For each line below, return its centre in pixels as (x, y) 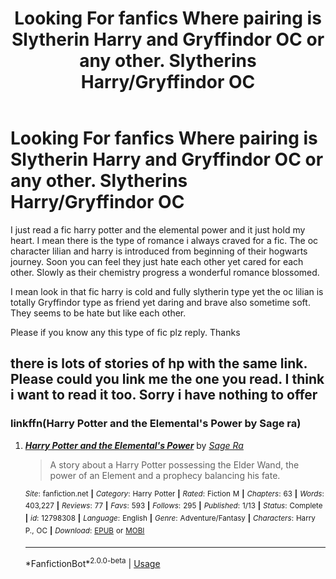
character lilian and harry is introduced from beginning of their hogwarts (159, 251)
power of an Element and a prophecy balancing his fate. (165, 475)
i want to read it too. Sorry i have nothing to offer (164, 395)
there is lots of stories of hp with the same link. (159, 363)
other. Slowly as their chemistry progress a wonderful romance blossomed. (165, 272)
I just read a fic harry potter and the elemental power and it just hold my (158, 229)
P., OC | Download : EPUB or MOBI (84, 530)
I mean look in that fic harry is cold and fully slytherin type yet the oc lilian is (167, 291)
